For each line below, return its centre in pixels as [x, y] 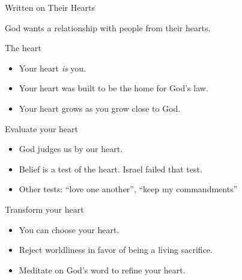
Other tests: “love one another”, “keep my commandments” [128, 189]
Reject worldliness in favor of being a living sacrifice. [116, 250]
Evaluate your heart [42, 128]
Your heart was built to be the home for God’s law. [113, 88]
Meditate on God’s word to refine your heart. [102, 269]
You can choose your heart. [69, 229]
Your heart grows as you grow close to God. [100, 108]
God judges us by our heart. [71, 149]
